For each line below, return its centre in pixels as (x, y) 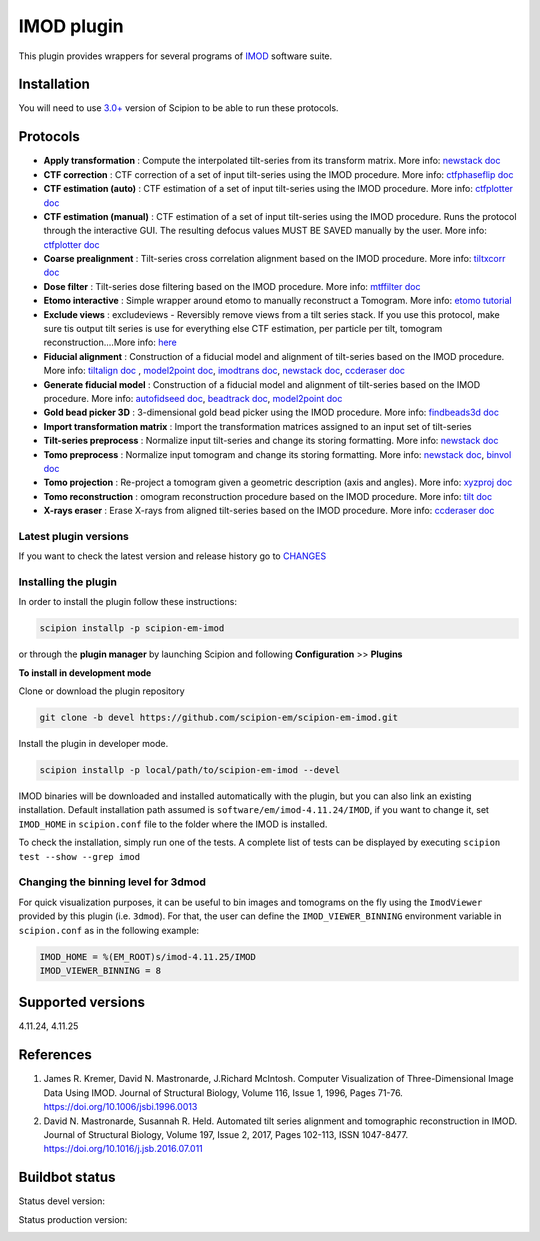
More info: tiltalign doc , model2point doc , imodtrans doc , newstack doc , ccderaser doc (224, 371)
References (55, 1055)
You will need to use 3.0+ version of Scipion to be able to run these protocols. (178, 108)
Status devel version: (61, 1201)
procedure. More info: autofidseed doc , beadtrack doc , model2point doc (193, 398)
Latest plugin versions (74, 536)
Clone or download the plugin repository (101, 691)
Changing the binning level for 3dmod (112, 882)
